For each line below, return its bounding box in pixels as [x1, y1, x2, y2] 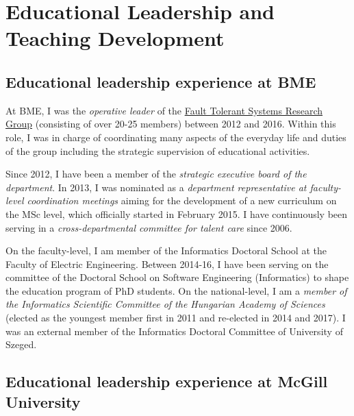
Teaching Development [5, 24, 225, 52]
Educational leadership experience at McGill [5, 371, 328, 392]
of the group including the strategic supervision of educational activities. [5, 143, 310, 158]
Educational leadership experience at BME [5, 71, 316, 92]
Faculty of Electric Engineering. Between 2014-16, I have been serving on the [5, 256, 329, 271]
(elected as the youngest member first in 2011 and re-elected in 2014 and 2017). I [5, 310, 346, 325]
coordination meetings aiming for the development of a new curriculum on [27, 193, 337, 208]
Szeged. [5, 337, 37, 352]
